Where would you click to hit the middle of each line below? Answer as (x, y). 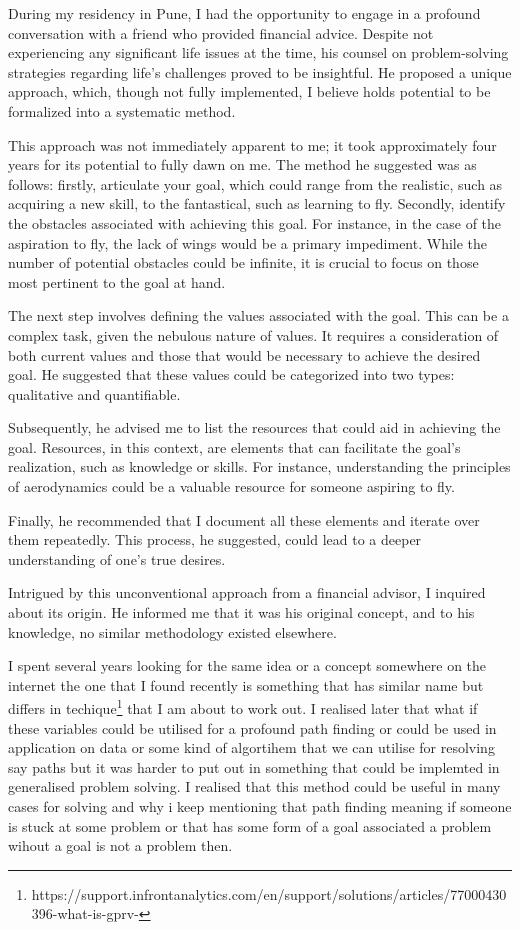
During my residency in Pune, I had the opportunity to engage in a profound (244, 13)
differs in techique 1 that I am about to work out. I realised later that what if (243, 707)
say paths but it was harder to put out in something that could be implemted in (254, 766)
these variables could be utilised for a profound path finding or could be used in (252, 727)
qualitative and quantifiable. (94, 393)
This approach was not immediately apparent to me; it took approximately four (252, 144)
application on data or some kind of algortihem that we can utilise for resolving (251, 747)
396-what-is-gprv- (85, 913)
